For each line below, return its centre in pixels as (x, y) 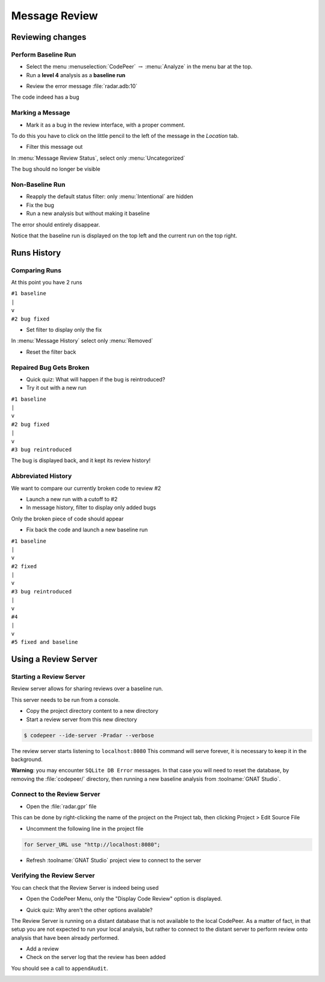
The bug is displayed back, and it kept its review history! (81, 460)
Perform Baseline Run (44, 54)
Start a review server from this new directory (82, 719)
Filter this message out (54, 147)
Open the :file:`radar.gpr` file (61, 806)
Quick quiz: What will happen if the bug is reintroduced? (96, 379)
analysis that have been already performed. (65, 937)
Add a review (43, 949)
